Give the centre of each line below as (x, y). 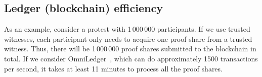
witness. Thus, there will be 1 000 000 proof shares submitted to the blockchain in (130, 49)
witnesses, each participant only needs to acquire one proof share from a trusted (128, 38)
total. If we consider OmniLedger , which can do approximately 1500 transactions (131, 58)
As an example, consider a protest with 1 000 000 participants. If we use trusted (127, 29)
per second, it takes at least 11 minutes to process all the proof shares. (113, 68)
